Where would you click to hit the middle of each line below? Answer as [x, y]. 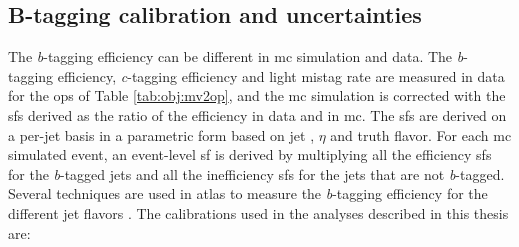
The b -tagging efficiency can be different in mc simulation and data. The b [236, 56]
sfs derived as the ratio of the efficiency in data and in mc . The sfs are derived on [257, 114]
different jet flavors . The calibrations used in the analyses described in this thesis [258, 212]
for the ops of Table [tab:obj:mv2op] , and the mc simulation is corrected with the [257, 95]
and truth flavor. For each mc [421, 134]
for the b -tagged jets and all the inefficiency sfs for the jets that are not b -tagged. [256, 173]
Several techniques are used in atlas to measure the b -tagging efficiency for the [248, 193]
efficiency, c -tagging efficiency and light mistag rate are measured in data [281, 75]
